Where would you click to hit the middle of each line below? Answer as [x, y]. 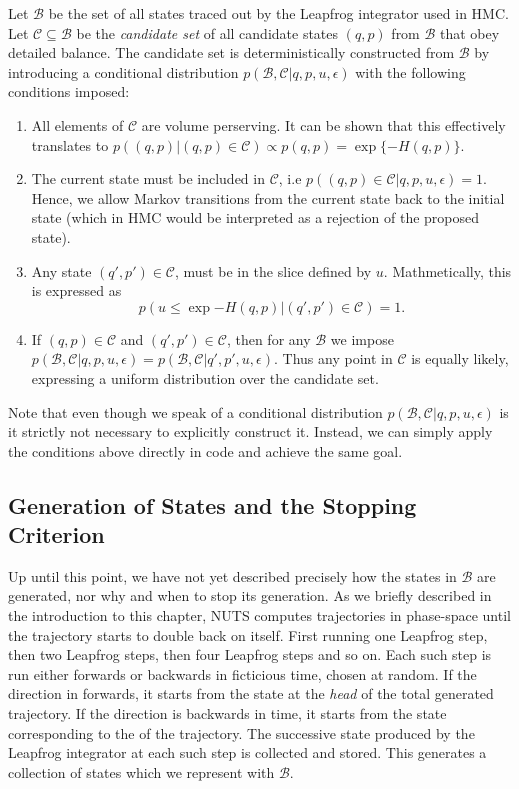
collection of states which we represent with [141, 771]
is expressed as [76, 290]
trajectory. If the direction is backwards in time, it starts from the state [227, 713]
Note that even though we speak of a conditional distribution [195, 411]
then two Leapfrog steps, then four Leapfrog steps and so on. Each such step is [250, 654]
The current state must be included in [148, 178]
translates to [70, 144]
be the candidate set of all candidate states [207, 32]
